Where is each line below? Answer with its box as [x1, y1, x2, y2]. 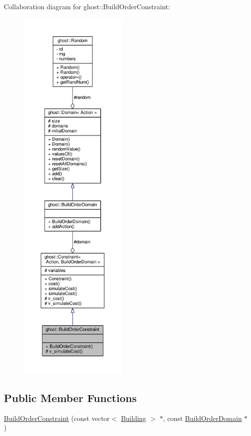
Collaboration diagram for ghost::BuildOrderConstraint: [4, 1, 170, 11]
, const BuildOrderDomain [163, 413, 242, 423]
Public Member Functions [4, 390, 137, 405]
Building [121, 413, 146, 423]
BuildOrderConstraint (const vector [4, 413, 110, 423]
